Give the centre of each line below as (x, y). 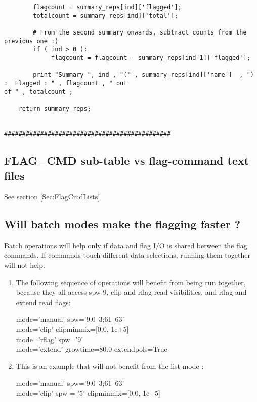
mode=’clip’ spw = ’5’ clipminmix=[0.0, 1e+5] (88, 393)
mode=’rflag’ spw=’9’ (50, 339)
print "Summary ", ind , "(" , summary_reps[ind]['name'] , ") (143, 75)
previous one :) (31, 41)
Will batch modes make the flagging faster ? (122, 224)
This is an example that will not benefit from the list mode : (110, 366)
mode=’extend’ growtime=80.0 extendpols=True (92, 349)
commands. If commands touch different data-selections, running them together (127, 255)
